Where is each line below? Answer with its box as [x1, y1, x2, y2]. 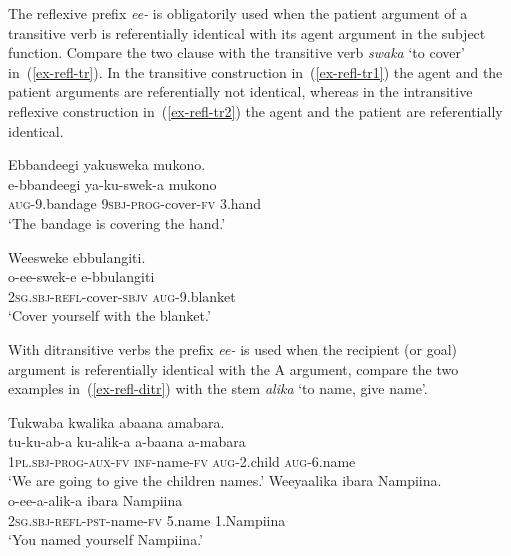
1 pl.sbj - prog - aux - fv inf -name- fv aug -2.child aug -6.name [8, 450, 356, 471]
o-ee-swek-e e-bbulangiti [8, 266, 155, 287]
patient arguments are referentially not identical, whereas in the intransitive [8, 81, 473, 102]
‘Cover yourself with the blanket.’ [8, 305, 211, 326]
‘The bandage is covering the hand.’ [8, 212, 226, 233]
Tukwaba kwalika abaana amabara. [8, 411, 225, 432]
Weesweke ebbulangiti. [8, 246, 146, 267]
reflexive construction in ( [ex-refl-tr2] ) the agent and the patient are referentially [8, 100, 503, 121]
